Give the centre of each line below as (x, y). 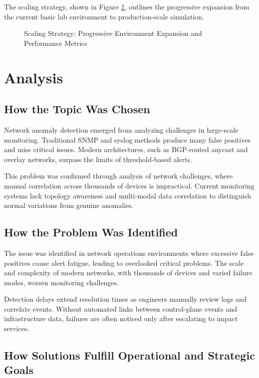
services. (17, 328)
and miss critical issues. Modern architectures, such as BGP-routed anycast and (126, 149)
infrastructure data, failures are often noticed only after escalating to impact (121, 318)
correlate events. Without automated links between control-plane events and (121, 308)
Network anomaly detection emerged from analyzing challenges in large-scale (121, 129)
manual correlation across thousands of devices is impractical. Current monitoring (129, 185)
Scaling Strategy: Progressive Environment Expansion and (113, 33)
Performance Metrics (56, 43)
